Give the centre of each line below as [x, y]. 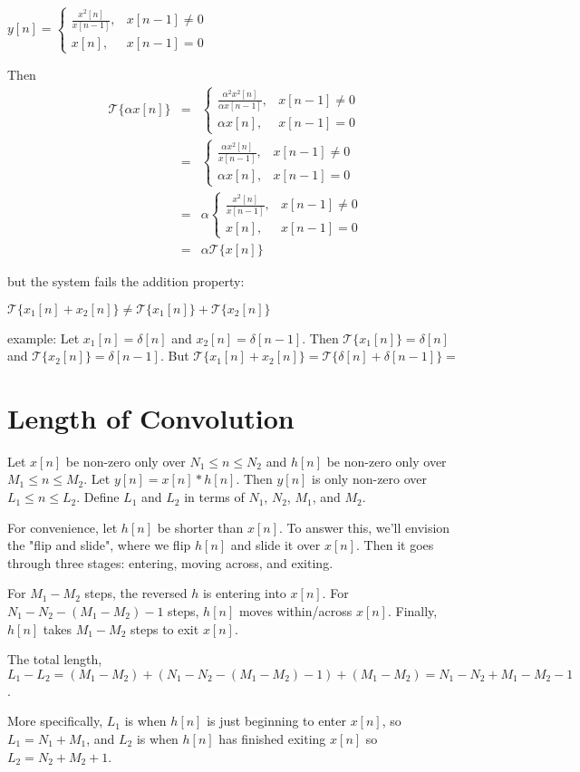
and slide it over [275, 545]
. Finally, [412, 611]
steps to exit [165, 628]
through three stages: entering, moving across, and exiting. [170, 562]
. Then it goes [395, 545]
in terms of [214, 497]
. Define [98, 497]
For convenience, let [63, 527]
